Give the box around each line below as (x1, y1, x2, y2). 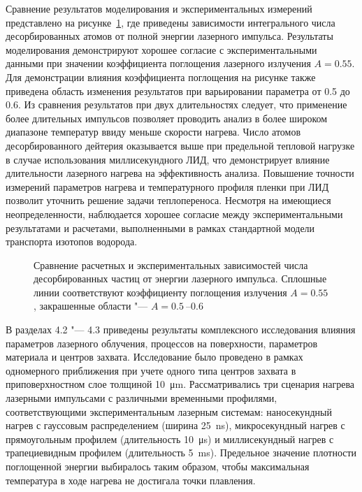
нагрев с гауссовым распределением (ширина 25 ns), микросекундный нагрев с (6, 418, 345, 433)
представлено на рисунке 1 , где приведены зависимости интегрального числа (6, 15, 335, 29)
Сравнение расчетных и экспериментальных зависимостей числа (34, 257, 308, 272)
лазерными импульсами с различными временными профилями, (6, 391, 277, 405)
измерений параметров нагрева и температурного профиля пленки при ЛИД (6, 179, 329, 194)
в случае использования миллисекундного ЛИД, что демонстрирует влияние (6, 152, 330, 166)
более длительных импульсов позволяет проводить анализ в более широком (6, 110, 328, 125)
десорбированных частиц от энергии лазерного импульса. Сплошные (34, 271, 327, 286)
